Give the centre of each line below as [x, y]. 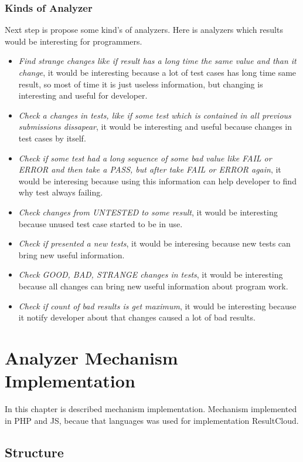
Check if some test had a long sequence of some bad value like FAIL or [145, 158]
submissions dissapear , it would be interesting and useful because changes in [155, 127]
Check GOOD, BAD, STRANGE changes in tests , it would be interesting [151, 274]
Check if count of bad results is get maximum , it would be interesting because [157, 306]
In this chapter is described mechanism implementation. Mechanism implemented [151, 409]
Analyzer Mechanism [91, 357]
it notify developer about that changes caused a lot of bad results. [137, 317]
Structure [34, 452]
